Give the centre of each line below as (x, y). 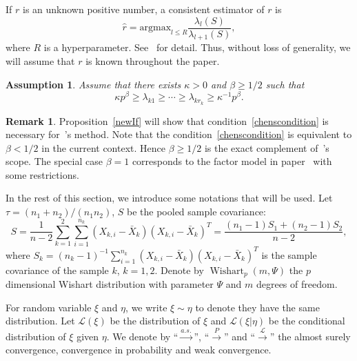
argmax (155, 28)
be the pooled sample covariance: (196, 212)
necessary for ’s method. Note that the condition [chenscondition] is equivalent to (179, 134)
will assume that (40, 61)
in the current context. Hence (103, 147)
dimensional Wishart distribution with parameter (110, 284)
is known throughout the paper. (153, 61)
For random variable (49, 307)
